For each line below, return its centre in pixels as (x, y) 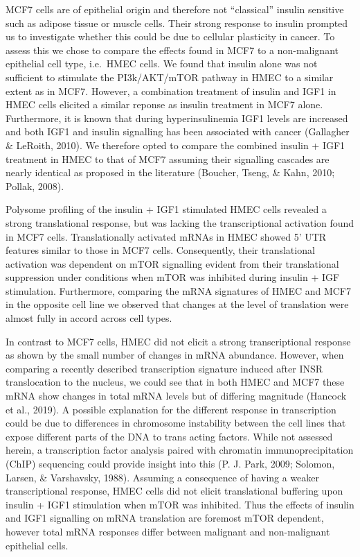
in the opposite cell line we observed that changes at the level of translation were (177, 304)
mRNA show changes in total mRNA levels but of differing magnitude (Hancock (176, 396)
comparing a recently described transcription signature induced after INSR (164, 368)
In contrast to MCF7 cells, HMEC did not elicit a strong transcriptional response (178, 341)
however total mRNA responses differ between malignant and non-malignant (168, 531)
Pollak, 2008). (35, 186)
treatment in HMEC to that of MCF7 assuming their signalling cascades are (168, 158)
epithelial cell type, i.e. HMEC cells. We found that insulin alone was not (162, 63)
